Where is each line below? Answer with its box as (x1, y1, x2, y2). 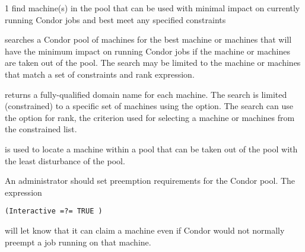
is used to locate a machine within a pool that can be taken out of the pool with (5, 142, 298, 155)
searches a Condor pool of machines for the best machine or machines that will (5, 33, 292, 46)
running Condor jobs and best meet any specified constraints (5, 13, 226, 25)
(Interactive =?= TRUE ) (5, 207, 103, 216)
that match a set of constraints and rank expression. (5, 68, 195, 80)
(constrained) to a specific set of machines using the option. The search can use (5, 100, 293, 112)
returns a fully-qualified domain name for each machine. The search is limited (5, 88, 287, 100)
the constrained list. (5, 123, 77, 135)
